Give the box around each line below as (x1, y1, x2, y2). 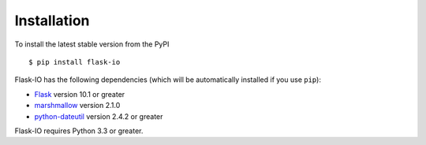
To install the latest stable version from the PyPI (14, 39, 170, 49)
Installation (14, 12, 90, 29)
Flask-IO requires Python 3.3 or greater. (14, 126, 144, 136)
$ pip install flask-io (28, 58, 121, 66)
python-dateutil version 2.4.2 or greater (34, 111, 163, 121)
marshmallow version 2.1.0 (34, 101, 121, 110)
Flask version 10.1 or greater (34, 89, 125, 99)
